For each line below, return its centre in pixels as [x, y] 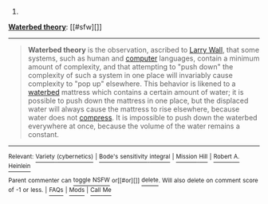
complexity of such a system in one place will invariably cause [130, 75]
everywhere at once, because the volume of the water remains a [134, 126]
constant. [43, 134]
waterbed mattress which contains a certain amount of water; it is [136, 92]
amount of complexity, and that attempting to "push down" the [130, 67]
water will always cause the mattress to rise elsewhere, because [134, 109]
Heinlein [20, 167]
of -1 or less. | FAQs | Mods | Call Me [60, 190]
